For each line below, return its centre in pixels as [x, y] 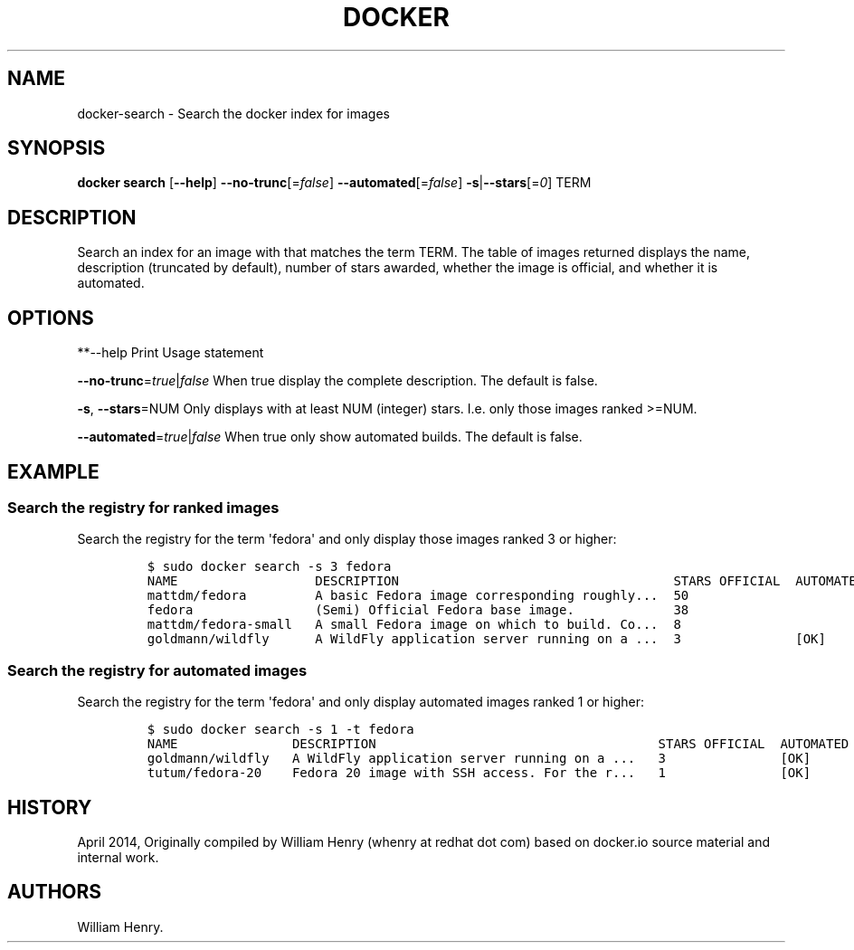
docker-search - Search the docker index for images [233, 113]
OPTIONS [51, 318]
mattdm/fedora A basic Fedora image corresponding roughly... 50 [418, 596]
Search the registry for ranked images [143, 507]
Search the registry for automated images [157, 670]
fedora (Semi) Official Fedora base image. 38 [418, 610]
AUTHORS [55, 892]
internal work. [118, 857]
